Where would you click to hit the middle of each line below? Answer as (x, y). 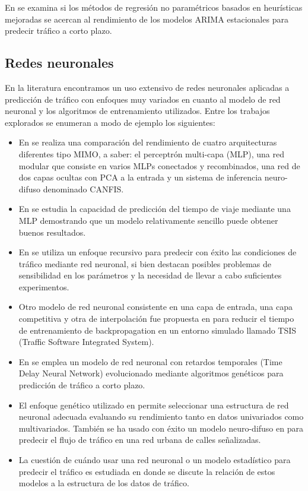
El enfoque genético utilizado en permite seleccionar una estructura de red (154, 405)
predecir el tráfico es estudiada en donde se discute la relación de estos (147, 471)
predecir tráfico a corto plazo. (58, 31)
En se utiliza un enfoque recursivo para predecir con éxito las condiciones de (158, 252)
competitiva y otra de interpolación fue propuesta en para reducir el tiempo (156, 319)
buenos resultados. (52, 232)
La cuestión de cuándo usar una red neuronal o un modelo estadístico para (155, 460)
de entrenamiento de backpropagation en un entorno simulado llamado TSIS (158, 330)
